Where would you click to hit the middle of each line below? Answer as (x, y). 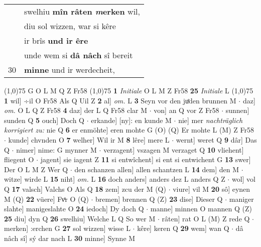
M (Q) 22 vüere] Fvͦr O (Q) (46, 199)
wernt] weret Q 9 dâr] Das (216, 139)
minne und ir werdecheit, (70, 70)
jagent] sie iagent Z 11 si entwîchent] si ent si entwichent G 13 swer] (146, 159)
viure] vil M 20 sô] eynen (212, 189)
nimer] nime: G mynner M (56, 149)
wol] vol (243, 179)
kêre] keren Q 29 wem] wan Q (183, 228)
